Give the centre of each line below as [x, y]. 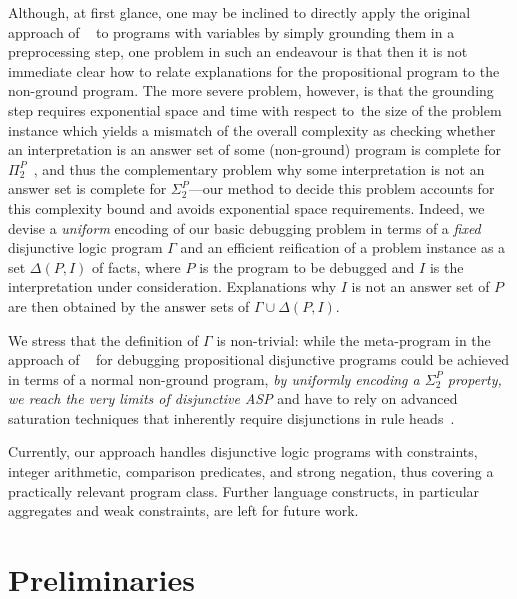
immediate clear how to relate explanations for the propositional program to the [254, 70]
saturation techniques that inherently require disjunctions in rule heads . [231, 417]
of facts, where [136, 266]
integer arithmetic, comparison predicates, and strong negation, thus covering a [251, 471]
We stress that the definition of [103, 339]
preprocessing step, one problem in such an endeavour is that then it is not [238, 51]
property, [474, 378]
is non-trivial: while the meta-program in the [353, 339]
